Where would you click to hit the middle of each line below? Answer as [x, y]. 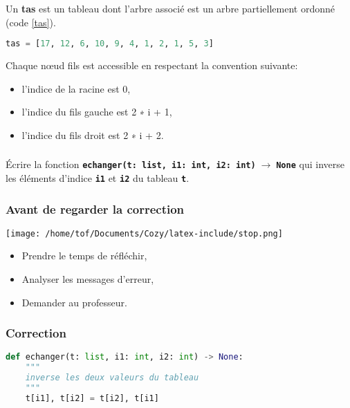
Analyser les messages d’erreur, [88, 279]
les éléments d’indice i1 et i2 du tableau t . [98, 177]
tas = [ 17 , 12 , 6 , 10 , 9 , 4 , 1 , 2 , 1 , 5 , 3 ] [110, 44]
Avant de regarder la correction [95, 208]
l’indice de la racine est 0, [76, 88]
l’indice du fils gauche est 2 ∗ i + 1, [97, 112]
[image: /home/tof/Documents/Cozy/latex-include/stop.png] [144, 233]
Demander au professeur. [74, 302]
